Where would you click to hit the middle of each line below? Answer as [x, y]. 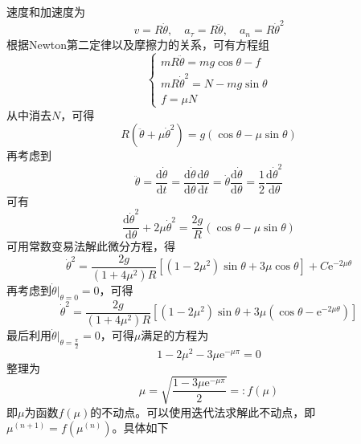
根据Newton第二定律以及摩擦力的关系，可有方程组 [138, 44]
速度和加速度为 [46, 11]
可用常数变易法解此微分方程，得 [91, 246]
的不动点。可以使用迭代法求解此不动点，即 [203, 411]
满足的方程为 [175, 335]
